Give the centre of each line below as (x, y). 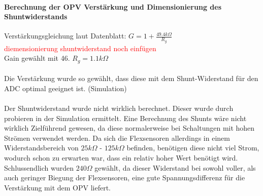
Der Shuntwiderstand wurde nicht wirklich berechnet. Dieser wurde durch (119, 108)
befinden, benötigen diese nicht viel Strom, (193, 148)
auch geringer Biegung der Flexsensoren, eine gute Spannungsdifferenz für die (125, 178)
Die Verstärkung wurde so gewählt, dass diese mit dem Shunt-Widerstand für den (131, 78)
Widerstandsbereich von (41, 148)
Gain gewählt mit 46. (37, 58)
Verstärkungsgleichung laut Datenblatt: (65, 36)
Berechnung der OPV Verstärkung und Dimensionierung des (113, 6)
